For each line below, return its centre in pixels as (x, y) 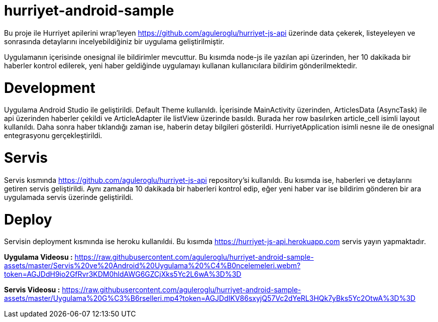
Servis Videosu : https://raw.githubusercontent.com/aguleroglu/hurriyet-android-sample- (153, 290)
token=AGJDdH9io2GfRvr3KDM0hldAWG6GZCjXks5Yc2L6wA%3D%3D (123, 274)
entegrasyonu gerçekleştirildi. (53, 136)
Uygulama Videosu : (38, 257)
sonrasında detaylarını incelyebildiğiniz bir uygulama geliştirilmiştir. (114, 41)
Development (50, 88)
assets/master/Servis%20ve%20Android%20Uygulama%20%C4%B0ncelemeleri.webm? (152, 266)
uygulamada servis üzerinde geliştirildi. (69, 197)
